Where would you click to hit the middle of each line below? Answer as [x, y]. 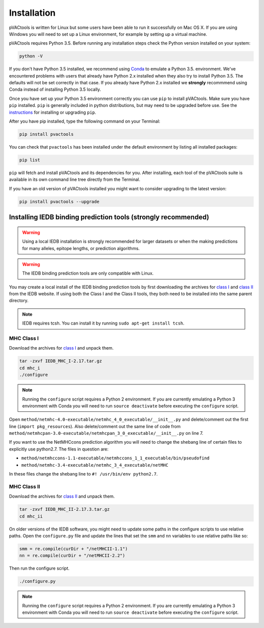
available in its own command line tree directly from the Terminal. [75, 179]
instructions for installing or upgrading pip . [53, 112]
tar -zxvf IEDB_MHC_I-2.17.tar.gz [61, 361]
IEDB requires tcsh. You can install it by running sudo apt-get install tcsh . [103, 323]
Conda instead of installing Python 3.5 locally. [55, 89]
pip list [30, 160]
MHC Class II [24, 486]
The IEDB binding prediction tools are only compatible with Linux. [88, 273]
